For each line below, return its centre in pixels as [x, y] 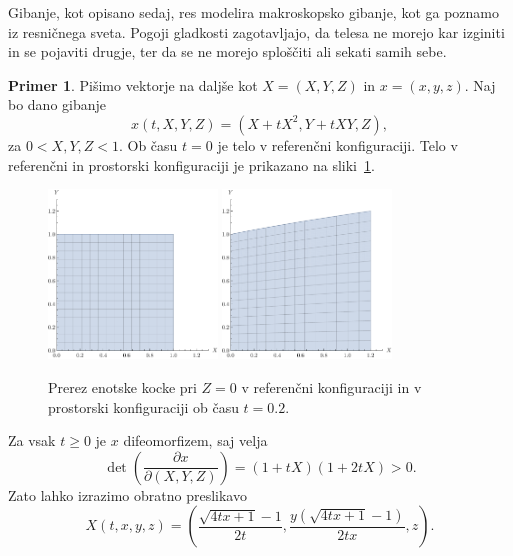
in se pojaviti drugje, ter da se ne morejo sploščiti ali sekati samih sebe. [227, 51]
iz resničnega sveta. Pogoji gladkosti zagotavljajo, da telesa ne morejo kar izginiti [256, 31]
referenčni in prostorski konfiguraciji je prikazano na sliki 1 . [191, 164]
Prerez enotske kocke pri [122, 387]
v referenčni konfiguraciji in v [331, 387]
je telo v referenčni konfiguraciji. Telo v [337, 144]
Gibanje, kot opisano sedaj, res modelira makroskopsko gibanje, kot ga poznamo [254, 12]
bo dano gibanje [57, 104]
